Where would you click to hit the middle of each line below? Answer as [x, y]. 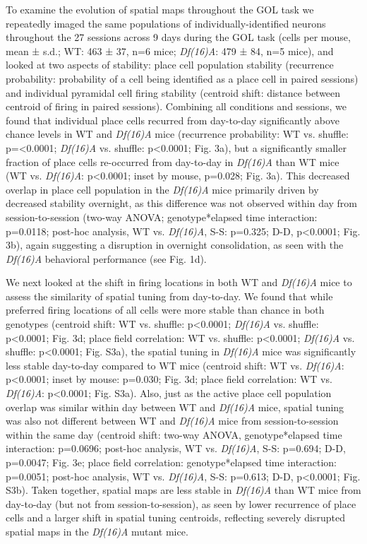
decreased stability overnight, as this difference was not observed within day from [182, 203]
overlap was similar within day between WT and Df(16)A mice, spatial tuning [175, 407]
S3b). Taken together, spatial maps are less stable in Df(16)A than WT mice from [183, 490]
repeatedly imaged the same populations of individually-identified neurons [166, 23]
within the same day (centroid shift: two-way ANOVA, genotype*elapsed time [174, 434]
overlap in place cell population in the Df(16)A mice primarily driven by [162, 189]
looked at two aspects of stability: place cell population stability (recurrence [170, 65]
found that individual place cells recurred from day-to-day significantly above [173, 120]
